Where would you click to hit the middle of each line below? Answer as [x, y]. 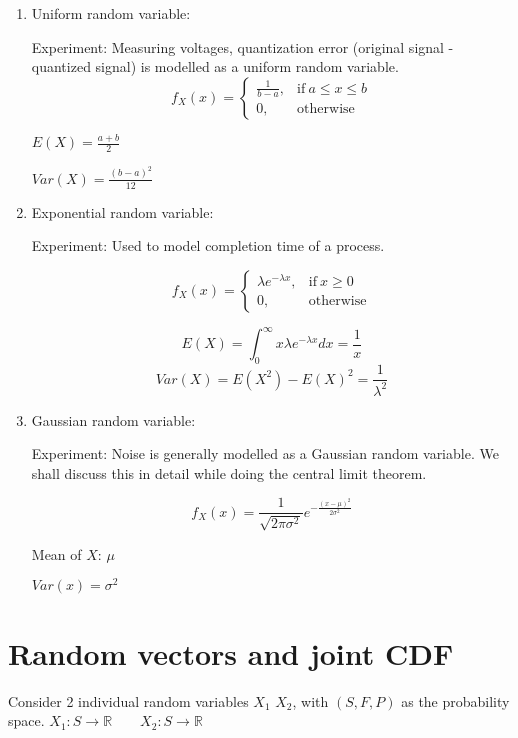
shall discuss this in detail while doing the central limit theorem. [229, 472]
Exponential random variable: [122, 211]
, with [310, 700]
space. [26, 720]
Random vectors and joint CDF [231, 652]
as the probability [455, 700]
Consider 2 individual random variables [128, 700]
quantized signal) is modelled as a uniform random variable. [215, 66]
